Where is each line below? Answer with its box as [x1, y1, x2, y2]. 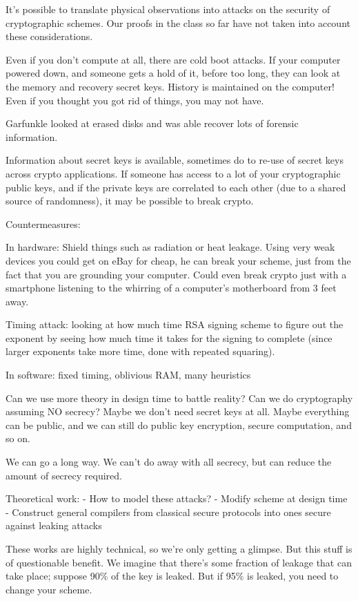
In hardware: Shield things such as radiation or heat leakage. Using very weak [6, 240, 335, 254]
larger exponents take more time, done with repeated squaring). [6, 344, 275, 359]
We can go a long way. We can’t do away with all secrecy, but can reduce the [6, 455, 332, 469]
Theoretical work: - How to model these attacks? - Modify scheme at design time [6, 491, 348, 506]
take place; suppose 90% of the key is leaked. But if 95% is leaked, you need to [6, 569, 339, 583]
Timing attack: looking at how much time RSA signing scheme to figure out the [6, 317, 344, 332]
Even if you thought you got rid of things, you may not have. [6, 93, 264, 107]
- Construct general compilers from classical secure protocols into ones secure [6, 504, 331, 519]
